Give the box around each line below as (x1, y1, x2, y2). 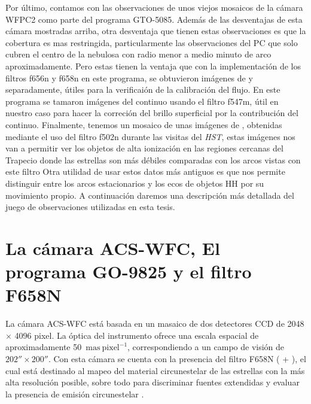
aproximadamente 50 (5, 341, 82, 353)
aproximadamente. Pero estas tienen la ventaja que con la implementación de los (5, 59, 301, 72)
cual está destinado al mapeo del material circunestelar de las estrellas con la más (5, 364, 305, 376)
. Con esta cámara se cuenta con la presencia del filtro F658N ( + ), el (48, 352, 306, 364)
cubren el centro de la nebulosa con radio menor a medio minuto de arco (5, 48, 272, 60)
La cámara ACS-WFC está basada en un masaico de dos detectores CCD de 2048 (5, 317, 304, 330)
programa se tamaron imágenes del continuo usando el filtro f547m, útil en (5, 95, 279, 107)
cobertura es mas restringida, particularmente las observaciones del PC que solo (5, 36, 298, 48)
